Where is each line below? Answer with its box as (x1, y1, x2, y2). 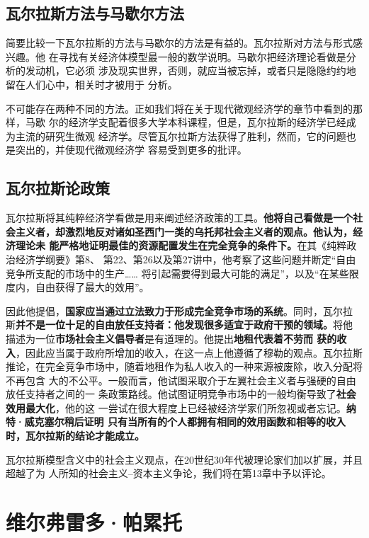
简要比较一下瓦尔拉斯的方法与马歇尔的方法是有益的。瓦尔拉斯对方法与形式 (6, 35, 353, 50)
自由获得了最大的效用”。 (35, 280, 149, 294)
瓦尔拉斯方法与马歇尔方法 (6, 2, 184, 24)
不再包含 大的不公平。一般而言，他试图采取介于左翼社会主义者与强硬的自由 (6, 372, 356, 387)
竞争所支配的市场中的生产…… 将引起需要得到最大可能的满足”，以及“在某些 (6, 265, 349, 280)
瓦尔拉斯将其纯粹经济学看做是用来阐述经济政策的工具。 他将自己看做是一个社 (6, 210, 363, 225)
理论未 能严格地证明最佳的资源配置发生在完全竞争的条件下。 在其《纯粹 (15, 238, 347, 253)
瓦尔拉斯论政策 (6, 177, 110, 199)
